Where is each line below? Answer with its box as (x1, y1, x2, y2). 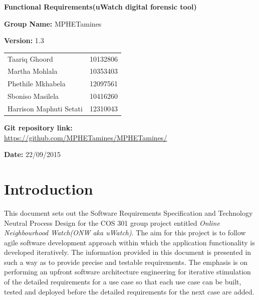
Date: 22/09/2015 (4, 149, 61, 160)
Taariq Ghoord (8, 53, 53, 64)
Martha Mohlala (8, 66, 58, 76)
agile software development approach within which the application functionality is (4, 237, 255, 247)
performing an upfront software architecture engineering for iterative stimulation (4, 266, 251, 277)
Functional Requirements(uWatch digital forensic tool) (4, 2, 197, 12)
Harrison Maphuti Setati (8, 103, 83, 113)
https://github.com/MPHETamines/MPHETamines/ (4, 132, 167, 142)
